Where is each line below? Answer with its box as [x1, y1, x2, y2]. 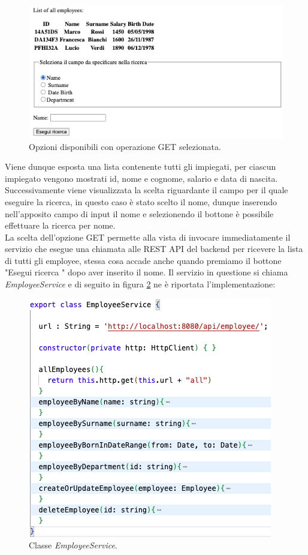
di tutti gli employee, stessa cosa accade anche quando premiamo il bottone [5, 254, 282, 266]
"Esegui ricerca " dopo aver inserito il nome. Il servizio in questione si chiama [5, 266, 288, 278]
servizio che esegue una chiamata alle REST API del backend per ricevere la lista [5, 242, 303, 255]
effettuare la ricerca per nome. [5, 219, 116, 232]
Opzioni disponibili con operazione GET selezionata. [29, 140, 221, 152]
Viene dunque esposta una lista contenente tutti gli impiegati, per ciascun [5, 160, 276, 173]
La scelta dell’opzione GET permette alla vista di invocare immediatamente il [5, 230, 291, 243]
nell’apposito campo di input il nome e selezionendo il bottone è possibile [5, 207, 274, 220]
